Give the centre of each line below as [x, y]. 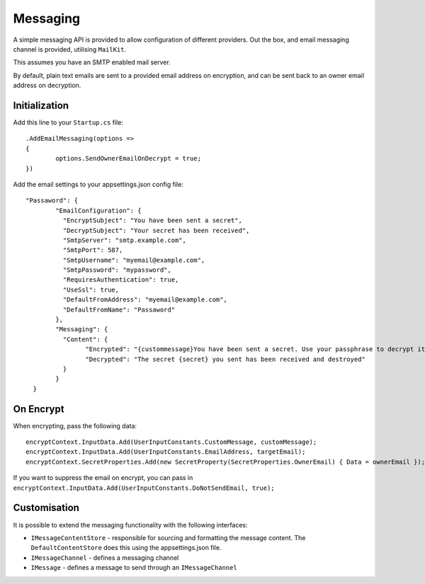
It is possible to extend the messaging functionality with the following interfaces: [130, 525]
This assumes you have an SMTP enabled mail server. [92, 62]
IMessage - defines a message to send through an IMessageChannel [134, 568]
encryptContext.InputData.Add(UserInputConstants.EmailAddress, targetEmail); [166, 452]
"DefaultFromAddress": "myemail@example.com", [145, 300]
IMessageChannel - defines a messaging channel [105, 557]
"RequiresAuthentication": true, [121, 280]
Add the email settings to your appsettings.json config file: [98, 184]
